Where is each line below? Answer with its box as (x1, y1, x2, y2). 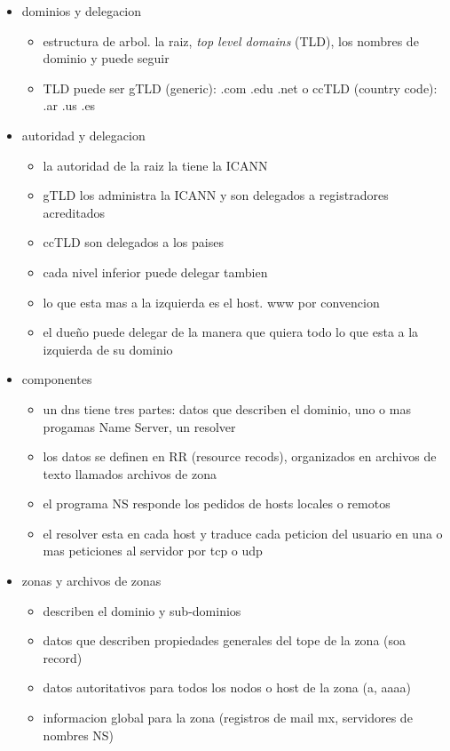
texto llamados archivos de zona (43, 464, 217, 483)
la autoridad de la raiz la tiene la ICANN (43, 156, 268, 174)
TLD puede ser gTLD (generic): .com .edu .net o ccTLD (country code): (43, 78, 438, 97)
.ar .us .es (43, 96, 96, 115)
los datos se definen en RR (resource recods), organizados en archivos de (43, 447, 437, 466)
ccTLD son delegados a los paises (43, 233, 224, 252)
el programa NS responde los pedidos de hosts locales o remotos (43, 494, 391, 513)
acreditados (43, 203, 105, 221)
